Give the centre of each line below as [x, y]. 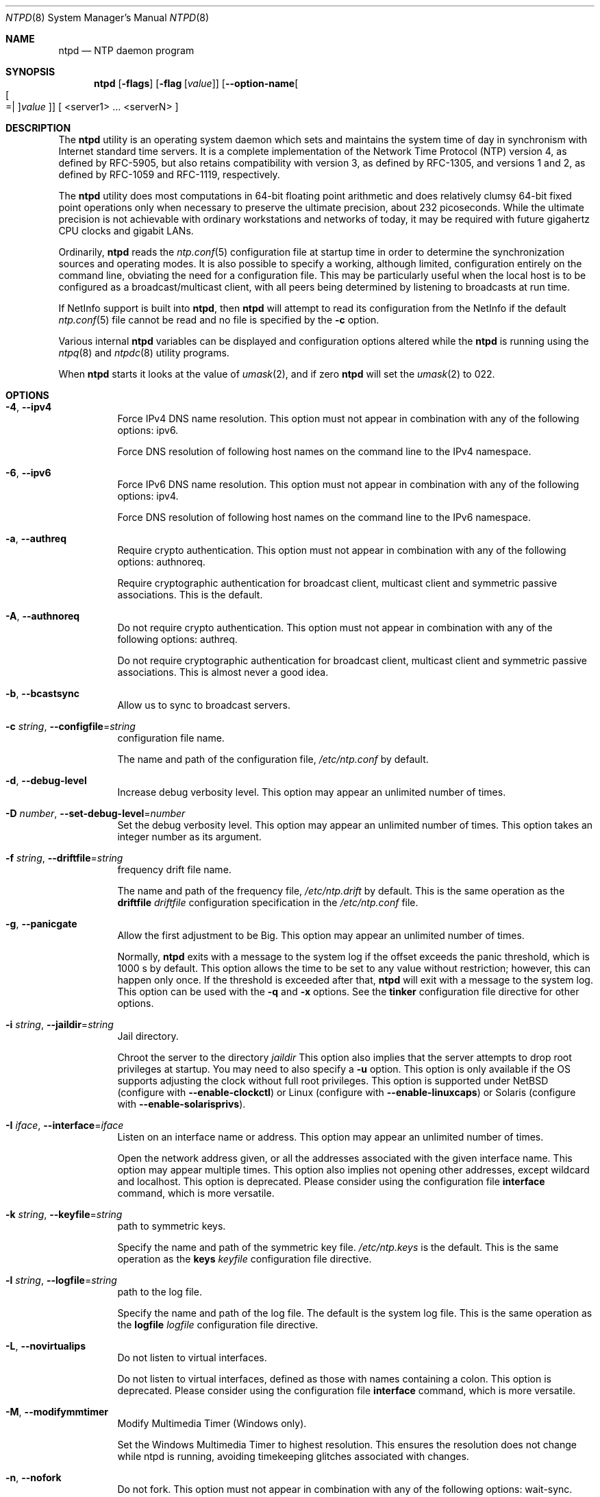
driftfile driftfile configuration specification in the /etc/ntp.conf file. [268, 902]
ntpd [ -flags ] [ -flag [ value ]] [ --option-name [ [196, 83]
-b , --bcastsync [42, 693]
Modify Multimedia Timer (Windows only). [212, 1423]
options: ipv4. [148, 496]
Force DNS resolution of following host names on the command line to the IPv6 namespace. [324, 517]
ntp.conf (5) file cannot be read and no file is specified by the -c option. [219, 320]
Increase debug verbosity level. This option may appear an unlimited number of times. [312, 792]
